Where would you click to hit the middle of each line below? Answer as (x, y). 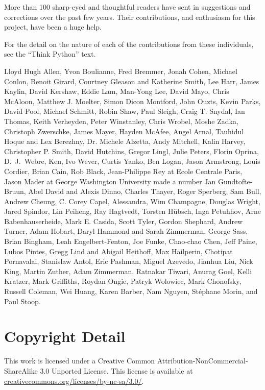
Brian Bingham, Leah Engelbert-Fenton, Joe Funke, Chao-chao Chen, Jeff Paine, (131, 241)
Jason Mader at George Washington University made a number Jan (110, 181)
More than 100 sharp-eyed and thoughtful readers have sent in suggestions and (127, 7)
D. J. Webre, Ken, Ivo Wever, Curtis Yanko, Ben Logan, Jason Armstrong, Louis (132, 161)
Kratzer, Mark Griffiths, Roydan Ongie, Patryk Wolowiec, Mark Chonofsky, (123, 281)
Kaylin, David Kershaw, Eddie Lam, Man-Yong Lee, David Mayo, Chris (117, 91)
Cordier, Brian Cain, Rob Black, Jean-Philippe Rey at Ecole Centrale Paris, (123, 171)
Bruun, (15, 191)
